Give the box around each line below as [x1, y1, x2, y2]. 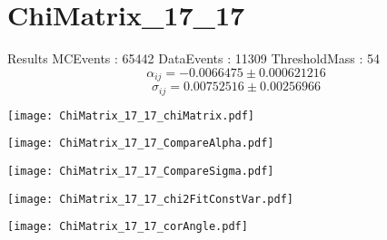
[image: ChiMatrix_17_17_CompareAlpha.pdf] [7, 137, 274, 150]
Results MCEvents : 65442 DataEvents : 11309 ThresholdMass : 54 [7, 49, 381, 68]
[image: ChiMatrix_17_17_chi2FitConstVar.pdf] [7, 192, 293, 206]
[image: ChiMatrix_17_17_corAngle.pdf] [7, 220, 248, 234]
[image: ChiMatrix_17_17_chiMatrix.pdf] [7, 109, 255, 122]
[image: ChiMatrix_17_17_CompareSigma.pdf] [7, 164, 274, 178]
